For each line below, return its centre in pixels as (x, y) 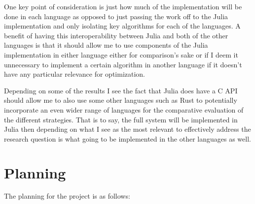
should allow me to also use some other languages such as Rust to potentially (121, 100)
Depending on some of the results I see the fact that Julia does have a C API (121, 90)
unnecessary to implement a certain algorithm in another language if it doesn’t (123, 64)
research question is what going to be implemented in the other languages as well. (127, 138)
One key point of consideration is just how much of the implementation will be (123, 6)
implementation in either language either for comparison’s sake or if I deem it (121, 54)
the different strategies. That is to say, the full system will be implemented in (121, 119)
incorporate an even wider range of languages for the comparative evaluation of (124, 109)
